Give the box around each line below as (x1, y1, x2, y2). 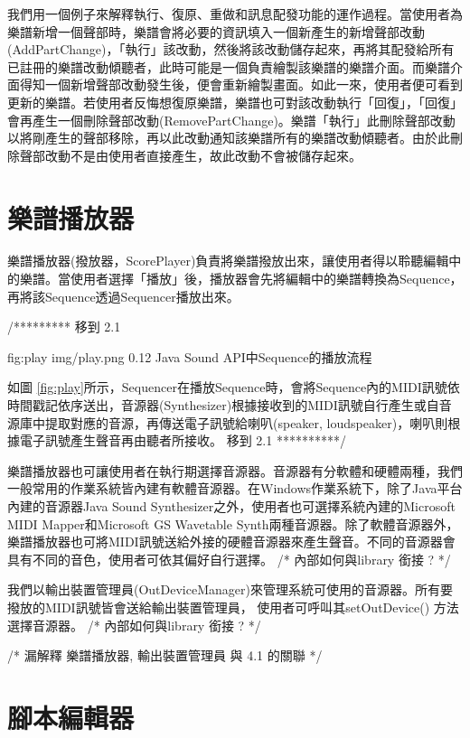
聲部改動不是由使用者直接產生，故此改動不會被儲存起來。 (19, 145, 362, 164)
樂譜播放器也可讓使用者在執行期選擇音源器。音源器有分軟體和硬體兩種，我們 (7, 461, 463, 480)
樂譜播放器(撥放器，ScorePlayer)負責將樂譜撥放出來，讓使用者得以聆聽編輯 (7, 251, 449, 270)
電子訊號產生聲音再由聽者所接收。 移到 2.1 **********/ (19, 431, 346, 450)
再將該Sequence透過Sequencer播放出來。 (7, 286, 240, 305)
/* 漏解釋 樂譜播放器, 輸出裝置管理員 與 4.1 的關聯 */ (7, 646, 323, 665)
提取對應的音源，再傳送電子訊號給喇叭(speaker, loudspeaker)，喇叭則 (44, 413, 448, 432)
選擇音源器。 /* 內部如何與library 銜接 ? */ (7, 615, 261, 634)
